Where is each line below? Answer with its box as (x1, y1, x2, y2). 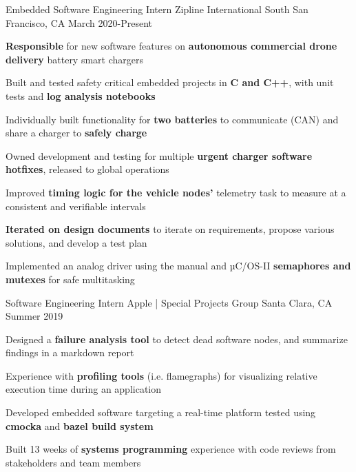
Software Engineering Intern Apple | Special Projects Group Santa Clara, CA (6, 295, 333, 309)
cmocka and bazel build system (6, 418, 154, 433)
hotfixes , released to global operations (6, 162, 169, 176)
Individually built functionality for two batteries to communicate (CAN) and (6, 112, 339, 126)
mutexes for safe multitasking (6, 271, 135, 286)
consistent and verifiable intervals (6, 198, 146, 213)
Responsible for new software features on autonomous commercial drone (6, 39, 337, 53)
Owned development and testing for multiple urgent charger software (6, 148, 313, 163)
